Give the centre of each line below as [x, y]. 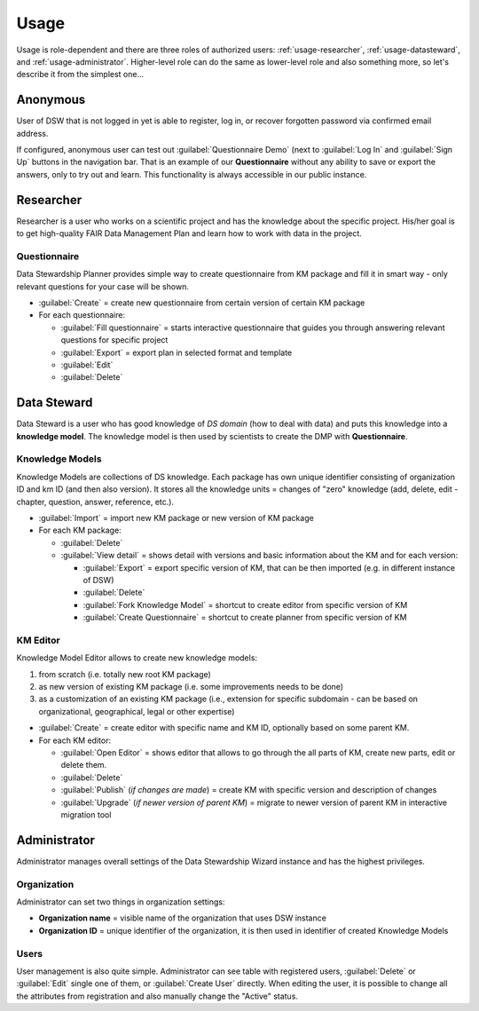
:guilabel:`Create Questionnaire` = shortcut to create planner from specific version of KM [245, 618]
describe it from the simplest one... [80, 75]
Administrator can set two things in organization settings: [121, 902]
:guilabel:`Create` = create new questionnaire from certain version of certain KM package [202, 303]
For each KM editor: [75, 740]
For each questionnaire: [82, 315]
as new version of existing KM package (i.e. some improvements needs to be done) [191, 687]
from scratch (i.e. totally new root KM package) [125, 674]
